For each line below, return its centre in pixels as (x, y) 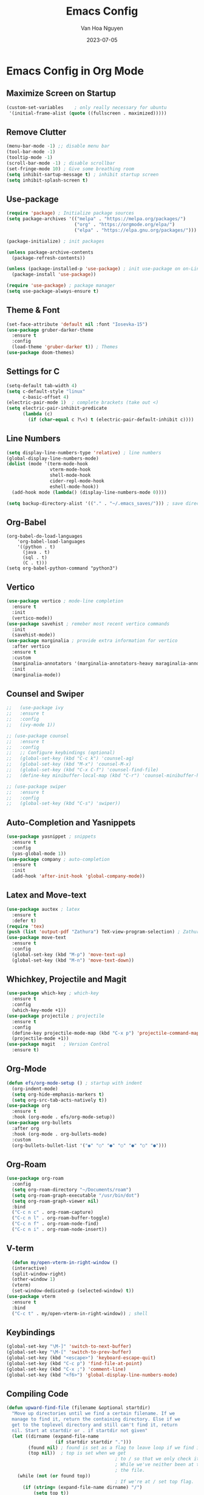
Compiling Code (37, 1393)
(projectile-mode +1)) (40, 1039)
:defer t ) (24, 921)
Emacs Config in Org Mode (75, 71)
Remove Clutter (36, 132)
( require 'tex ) (25, 926)
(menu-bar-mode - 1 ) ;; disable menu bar (58, 146)
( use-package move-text (36, 938)
